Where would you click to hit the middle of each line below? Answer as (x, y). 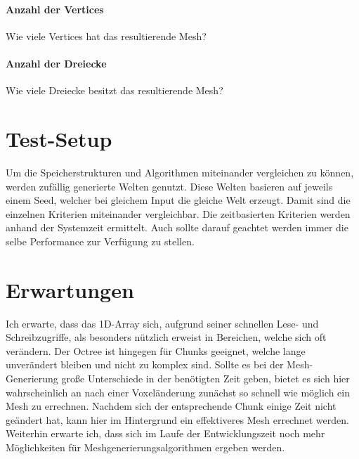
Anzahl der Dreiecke (56, 63)
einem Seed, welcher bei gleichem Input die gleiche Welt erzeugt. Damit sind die (178, 200)
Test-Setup (59, 138)
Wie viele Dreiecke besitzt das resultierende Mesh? (115, 90)
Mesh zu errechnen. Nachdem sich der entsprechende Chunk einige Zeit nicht (171, 406)
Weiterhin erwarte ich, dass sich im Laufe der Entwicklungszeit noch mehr (165, 433)
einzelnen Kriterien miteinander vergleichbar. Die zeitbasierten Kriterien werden (178, 213)
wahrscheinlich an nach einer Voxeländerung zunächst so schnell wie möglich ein (178, 392)
